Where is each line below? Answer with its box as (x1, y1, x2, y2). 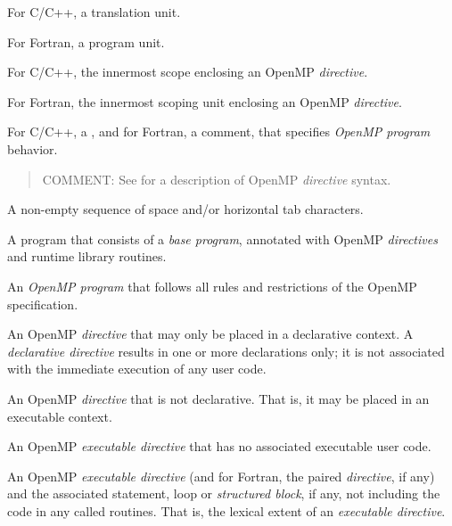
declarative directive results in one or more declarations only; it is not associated (7, 341, 445, 360)
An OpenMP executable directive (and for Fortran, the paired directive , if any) (7, 466, 435, 485)
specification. (7, 294, 78, 313)
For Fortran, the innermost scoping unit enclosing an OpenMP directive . (7, 92, 402, 111)
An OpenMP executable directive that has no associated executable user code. (7, 437, 431, 456)
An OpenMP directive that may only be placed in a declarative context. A (7, 325, 414, 343)
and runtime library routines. (7, 247, 167, 266)
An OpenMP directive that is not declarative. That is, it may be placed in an (7, 389, 430, 407)
